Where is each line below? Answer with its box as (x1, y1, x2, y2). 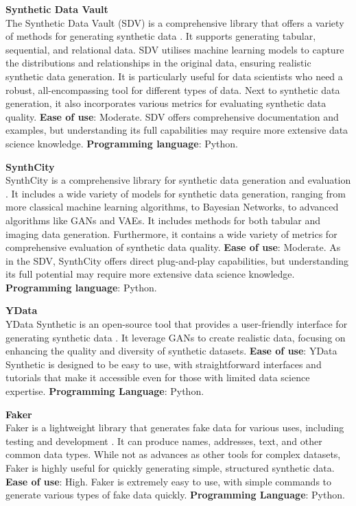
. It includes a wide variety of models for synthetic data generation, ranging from (5, 186, 346, 200)
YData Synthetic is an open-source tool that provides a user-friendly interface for (5, 317, 348, 331)
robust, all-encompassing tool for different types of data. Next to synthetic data (5, 82, 340, 97)
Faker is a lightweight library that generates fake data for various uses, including (5, 420, 344, 435)
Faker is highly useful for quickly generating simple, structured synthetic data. (5, 461, 335, 474)
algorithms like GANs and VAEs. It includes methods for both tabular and (5, 213, 320, 227)
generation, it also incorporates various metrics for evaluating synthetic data (5, 96, 327, 110)
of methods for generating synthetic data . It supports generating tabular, (5, 29, 316, 43)
